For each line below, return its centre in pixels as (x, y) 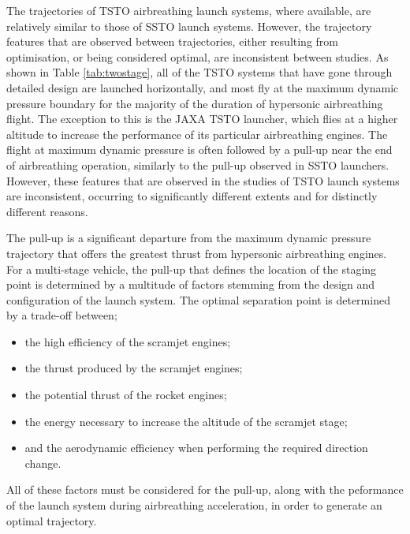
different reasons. (47, 211)
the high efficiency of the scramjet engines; (128, 341)
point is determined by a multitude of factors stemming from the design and (191, 284)
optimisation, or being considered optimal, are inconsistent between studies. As (198, 56)
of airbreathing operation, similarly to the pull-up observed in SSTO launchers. (198, 164)
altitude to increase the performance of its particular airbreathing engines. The (197, 134)
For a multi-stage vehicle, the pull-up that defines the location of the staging (192, 269)
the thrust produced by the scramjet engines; (134, 368)
